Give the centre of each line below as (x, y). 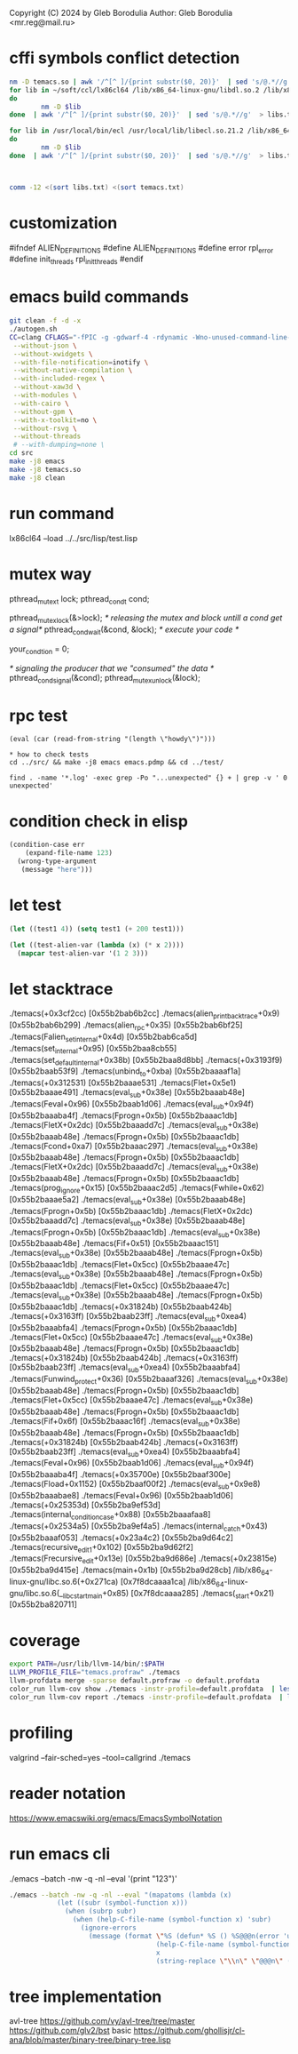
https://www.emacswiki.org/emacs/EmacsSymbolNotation (116, 1818)
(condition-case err (47, 845)
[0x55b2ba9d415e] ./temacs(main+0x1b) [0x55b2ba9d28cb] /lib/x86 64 (139, 1570)
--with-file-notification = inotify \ (81, 362)
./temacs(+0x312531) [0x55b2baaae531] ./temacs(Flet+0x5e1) (123, 1083)
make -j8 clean (37, 478)
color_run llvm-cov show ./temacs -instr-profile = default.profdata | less (152, 1689)
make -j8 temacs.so (45, 469)
